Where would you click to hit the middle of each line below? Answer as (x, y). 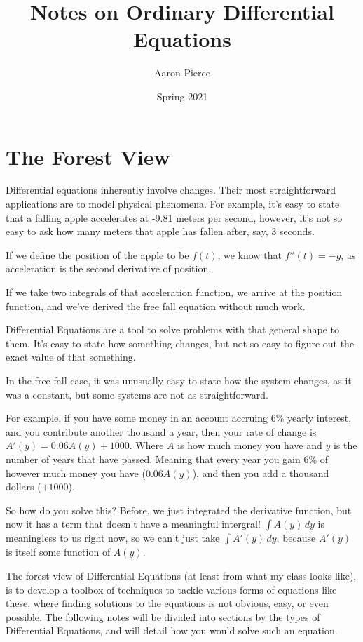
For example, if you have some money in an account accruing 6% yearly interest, (179, 418)
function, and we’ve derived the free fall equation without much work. (156, 306)
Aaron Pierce (182, 73)
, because (296, 538)
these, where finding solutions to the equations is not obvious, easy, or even (167, 603)
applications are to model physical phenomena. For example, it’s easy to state (173, 204)
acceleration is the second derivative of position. (109, 268)
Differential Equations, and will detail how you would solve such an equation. (172, 630)
